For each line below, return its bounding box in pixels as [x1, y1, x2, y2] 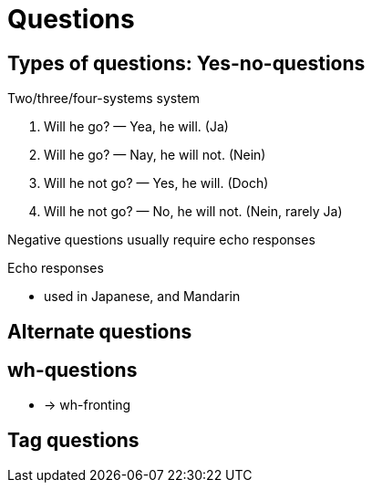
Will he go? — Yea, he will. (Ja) [44, 119, 229, 135]
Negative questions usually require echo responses [7, 232, 315, 248]
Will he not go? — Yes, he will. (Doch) [44, 175, 269, 192]
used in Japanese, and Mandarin [44, 288, 241, 305]
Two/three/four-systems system [7, 90, 201, 107]
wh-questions [7, 359, 138, 382]
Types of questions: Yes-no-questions [7, 51, 366, 75]
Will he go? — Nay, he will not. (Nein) [44, 147, 266, 163]
